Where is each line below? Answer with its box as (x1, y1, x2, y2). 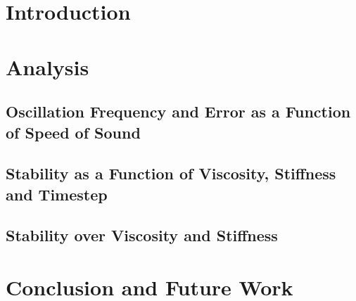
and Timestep (6, 183, 108, 205)
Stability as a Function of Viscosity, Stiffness (6, 162, 336, 184)
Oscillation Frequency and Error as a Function (6, 101, 351, 122)
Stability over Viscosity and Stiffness (6, 224, 278, 246)
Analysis (6, 52, 89, 81)
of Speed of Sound (6, 121, 141, 143)
